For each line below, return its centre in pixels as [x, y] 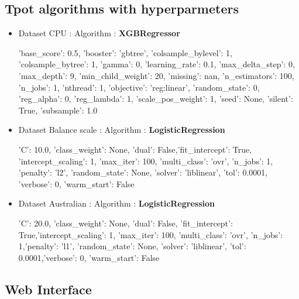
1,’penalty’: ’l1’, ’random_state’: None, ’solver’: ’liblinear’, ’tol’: [132, 246]
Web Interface [48, 289]
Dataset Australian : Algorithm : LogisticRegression [116, 203]
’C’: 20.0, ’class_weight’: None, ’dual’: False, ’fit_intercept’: [126, 223]
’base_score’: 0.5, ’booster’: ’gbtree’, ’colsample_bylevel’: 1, [125, 52]
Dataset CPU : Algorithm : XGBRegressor [99, 33]
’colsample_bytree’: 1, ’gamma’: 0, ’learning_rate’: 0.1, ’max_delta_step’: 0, [157, 64]
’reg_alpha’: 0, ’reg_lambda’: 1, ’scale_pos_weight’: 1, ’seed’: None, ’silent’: [156, 99]
